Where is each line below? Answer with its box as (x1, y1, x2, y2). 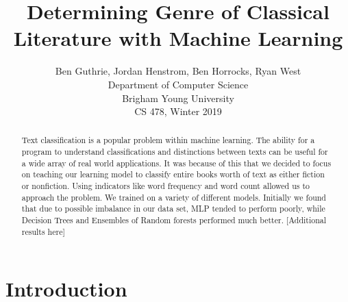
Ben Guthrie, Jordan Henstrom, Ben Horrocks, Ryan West (55, 64, 301, 78)
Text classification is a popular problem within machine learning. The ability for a (21, 134, 315, 146)
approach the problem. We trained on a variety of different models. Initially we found (21, 191, 326, 203)
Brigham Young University (122, 90, 234, 105)
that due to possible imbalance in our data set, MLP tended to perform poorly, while (21, 203, 325, 214)
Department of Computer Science (108, 77, 249, 91)
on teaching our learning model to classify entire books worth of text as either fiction (21, 168, 325, 180)
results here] (21, 225, 65, 237)
